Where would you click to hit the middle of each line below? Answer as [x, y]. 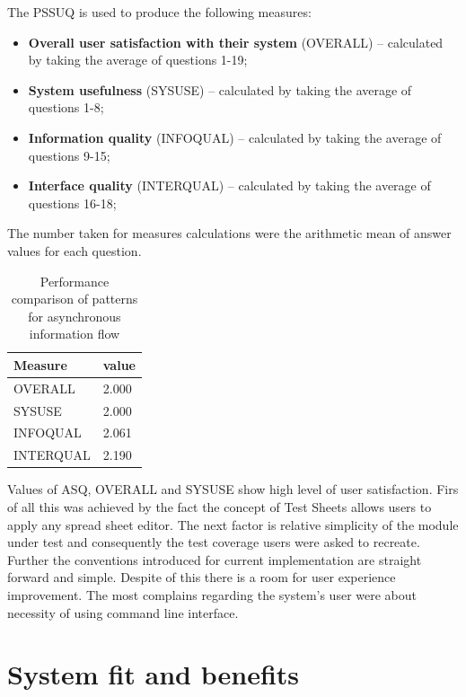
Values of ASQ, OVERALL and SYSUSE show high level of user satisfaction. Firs [233, 489]
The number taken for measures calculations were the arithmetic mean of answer [229, 233]
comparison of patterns [75, 299]
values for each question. [75, 250]
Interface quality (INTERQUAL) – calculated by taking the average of [229, 185]
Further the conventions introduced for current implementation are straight [215, 559]
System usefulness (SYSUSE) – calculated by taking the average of [220, 89]
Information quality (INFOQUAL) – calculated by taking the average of [235, 137]
